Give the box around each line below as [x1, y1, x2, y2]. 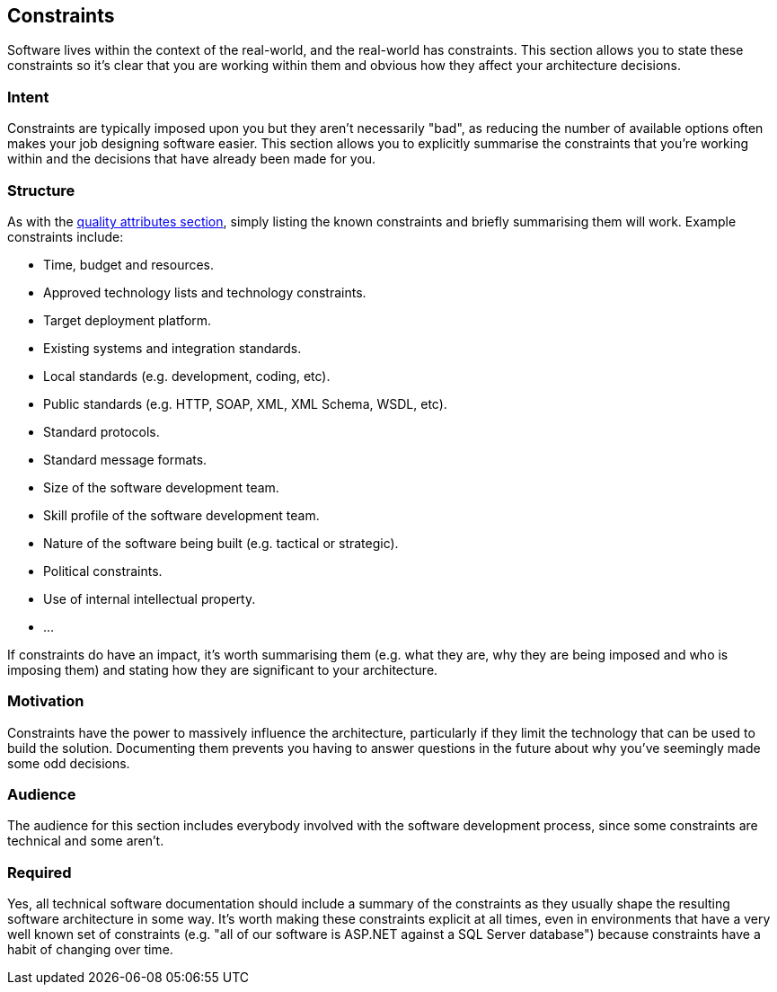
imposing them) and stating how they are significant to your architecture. [7, 661, 438, 678]
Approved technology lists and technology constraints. [43, 284, 366, 300]
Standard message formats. [43, 451, 207, 467]
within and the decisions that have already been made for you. [7, 151, 376, 167]
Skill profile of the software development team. [43, 507, 320, 523]
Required [7, 863, 72, 881]
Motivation [7, 692, 84, 711]
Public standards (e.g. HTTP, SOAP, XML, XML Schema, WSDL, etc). [43, 395, 447, 412]
